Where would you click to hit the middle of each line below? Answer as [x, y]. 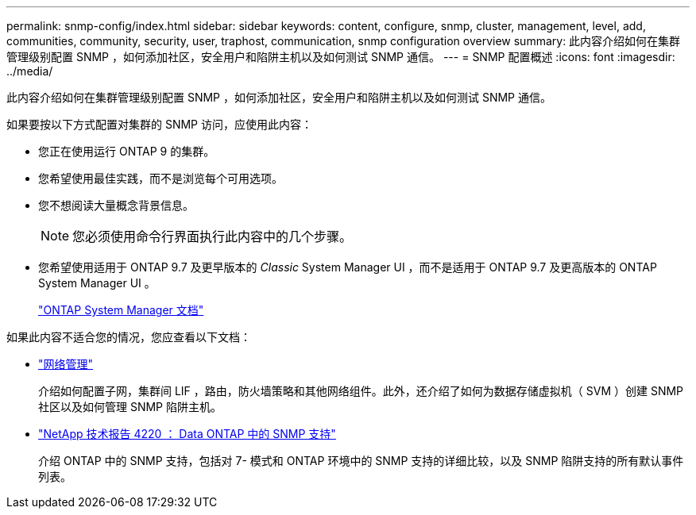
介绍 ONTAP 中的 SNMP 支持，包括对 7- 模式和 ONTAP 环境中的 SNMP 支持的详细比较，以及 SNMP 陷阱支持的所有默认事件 [361, 461]
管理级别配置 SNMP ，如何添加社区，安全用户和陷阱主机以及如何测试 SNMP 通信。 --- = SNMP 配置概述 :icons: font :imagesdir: [341, 57]
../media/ [30, 71]
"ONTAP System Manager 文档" [121, 310]
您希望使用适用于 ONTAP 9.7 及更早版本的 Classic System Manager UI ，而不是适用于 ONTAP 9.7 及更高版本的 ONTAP [348, 267]
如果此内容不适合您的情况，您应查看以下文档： [129, 337]
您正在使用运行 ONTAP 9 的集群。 [127, 151]
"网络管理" [66, 364]
